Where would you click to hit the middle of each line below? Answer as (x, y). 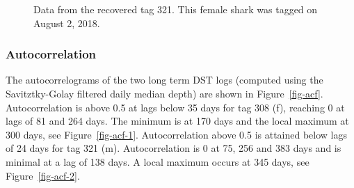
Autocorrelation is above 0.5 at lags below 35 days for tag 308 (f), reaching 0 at (175, 107)
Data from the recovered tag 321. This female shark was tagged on (176, 9)
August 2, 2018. (67, 23)
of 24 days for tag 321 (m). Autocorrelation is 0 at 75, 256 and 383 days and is (174, 148)
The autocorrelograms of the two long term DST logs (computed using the (164, 80)
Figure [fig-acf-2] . (43, 175)
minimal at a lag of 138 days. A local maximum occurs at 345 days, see (158, 161)
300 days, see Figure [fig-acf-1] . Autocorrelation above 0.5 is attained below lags (177, 134)
